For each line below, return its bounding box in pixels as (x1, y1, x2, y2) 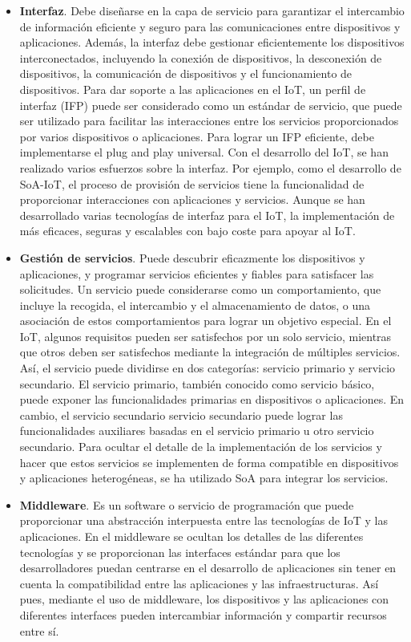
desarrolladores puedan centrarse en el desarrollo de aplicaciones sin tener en (19, 559, 397, 576)
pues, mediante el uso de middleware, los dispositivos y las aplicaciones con (19, 591, 389, 607)
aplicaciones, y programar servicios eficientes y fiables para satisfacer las (19, 265, 374, 282)
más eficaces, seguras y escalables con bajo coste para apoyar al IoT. (19, 222, 356, 239)
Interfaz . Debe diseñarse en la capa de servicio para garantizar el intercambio (19, 2, 405, 18)
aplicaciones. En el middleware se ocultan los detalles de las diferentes (19, 528, 364, 544)
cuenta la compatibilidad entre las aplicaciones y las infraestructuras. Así (19, 575, 379, 591)
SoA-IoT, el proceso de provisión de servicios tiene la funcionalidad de (19, 175, 365, 192)
